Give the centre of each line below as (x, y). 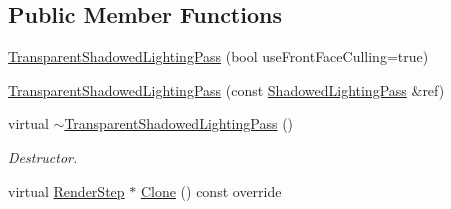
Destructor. (43, 156)
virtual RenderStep (66, 190)
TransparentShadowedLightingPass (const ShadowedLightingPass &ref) (226, 89)
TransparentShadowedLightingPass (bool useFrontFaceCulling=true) (218, 56)
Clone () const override (211, 190)
